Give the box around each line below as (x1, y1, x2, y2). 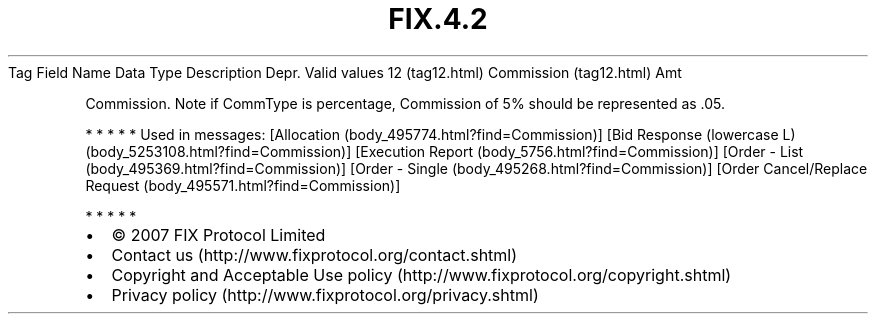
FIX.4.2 (388, 2, 488, 36)
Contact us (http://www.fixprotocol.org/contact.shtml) (111, 244, 518, 265)
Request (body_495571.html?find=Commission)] (85, 176, 401, 194)
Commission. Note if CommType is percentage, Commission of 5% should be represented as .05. (85, 94, 726, 112)
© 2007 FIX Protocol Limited (111, 224, 326, 245)
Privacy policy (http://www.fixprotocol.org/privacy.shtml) (111, 284, 539, 305)
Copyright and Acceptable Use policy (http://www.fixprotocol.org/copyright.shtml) (111, 264, 732, 285)
